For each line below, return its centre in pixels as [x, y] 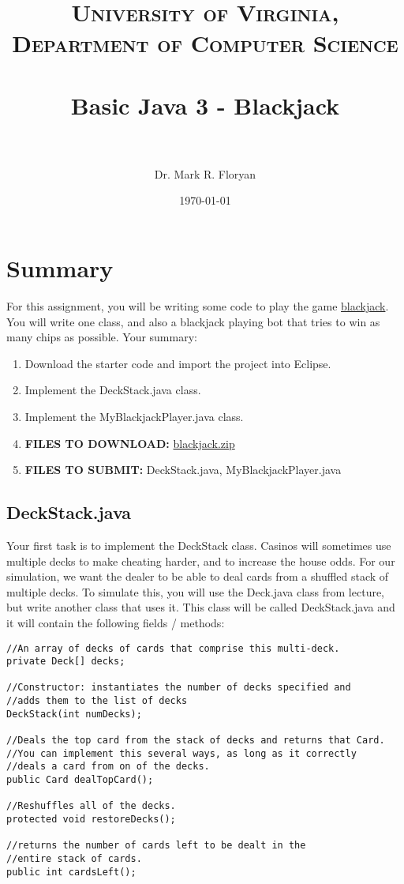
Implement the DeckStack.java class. [113, 390]
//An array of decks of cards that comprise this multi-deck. [173, 648]
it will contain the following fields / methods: [116, 622]
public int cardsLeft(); [71, 872]
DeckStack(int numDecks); [74, 714]
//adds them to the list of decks [97, 701]
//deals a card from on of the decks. [108, 767]
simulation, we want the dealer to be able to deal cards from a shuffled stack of [198, 576]
